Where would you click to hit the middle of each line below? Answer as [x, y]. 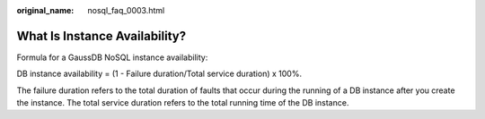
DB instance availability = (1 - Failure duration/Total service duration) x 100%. [159, 74]
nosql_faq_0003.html [126, 10]
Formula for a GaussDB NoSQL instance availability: [112, 57]
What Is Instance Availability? [101, 36]
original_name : [45, 10]
